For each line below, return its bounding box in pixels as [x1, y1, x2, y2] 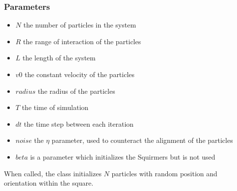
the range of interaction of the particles [23, 36, 141, 46]
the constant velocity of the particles [25, 69, 135, 79]
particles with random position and [111, 168, 217, 178]
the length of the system [23, 53, 96, 63]
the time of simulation [22, 102, 89, 112]
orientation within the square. [4, 178, 94, 188]
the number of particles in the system [23, 20, 136, 30]
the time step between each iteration [24, 118, 134, 129]
